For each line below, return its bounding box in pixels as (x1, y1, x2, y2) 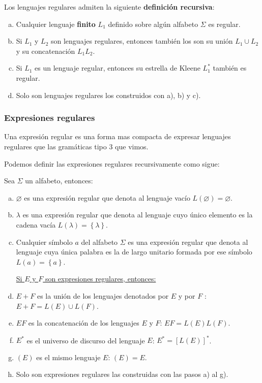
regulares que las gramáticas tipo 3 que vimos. (4, 141, 149, 151)
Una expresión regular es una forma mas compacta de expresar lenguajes (4, 131, 231, 142)
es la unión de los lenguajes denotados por (37, 290, 169, 301)
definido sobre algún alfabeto (108, 18, 198, 29)
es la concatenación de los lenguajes (28, 317, 139, 328)
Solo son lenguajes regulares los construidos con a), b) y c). (16, 89, 201, 100)
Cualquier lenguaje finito (16, 18, 96, 29)
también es (213, 62, 247, 73)
